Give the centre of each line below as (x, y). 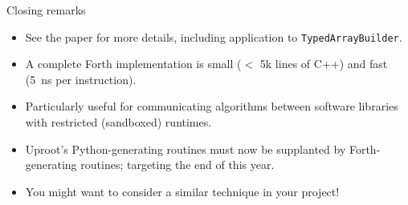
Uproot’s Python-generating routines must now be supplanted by (186, 149)
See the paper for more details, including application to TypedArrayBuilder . (214, 36)
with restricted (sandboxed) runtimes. (118, 122)
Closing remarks (46, 10)
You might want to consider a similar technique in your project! (182, 191)
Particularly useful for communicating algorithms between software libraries (212, 106)
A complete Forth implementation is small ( (133, 64)
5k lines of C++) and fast (324, 64)
